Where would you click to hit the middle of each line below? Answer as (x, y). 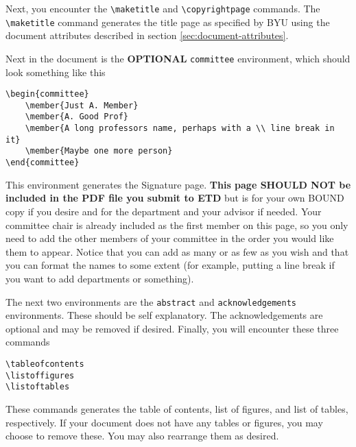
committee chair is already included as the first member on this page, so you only (177, 225)
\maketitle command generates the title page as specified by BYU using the (168, 22)
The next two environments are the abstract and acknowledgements (151, 301)
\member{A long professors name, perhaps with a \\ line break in (180, 129)
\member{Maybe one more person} (99, 151)
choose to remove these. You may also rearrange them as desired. (142, 436)
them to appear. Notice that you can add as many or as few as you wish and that (177, 251)
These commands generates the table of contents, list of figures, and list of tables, (177, 408)
